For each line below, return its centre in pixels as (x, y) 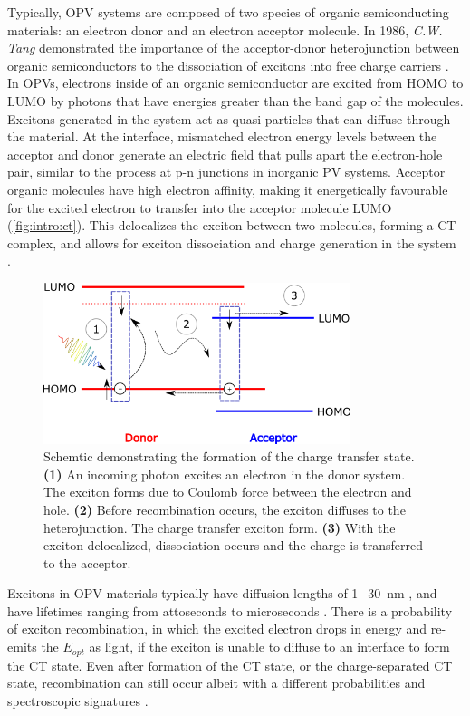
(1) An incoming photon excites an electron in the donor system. (225, 474)
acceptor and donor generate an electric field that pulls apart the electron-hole (225, 154)
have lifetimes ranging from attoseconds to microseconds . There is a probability (230, 610)
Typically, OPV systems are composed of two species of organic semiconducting (228, 12)
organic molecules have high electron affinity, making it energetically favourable (228, 189)
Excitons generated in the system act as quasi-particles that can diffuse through (229, 118)
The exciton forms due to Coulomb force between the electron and (228, 492)
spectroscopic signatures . (78, 700)
